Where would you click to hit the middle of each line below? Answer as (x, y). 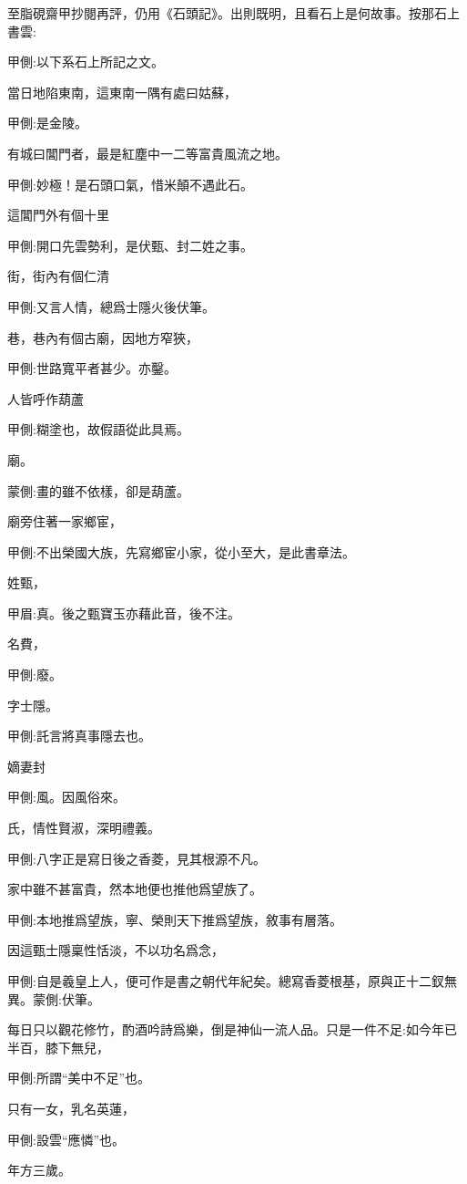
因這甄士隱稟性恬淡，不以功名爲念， (116, 950)
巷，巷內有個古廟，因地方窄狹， (103, 337)
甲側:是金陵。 (47, 123)
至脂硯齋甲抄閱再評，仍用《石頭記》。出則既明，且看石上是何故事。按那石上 (233, 13)
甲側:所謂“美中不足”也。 (79, 1078)
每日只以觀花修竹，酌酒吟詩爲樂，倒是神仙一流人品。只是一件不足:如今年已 (232, 1029)
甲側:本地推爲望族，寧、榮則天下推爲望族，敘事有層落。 (175, 919)
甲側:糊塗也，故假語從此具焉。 (98, 429)
